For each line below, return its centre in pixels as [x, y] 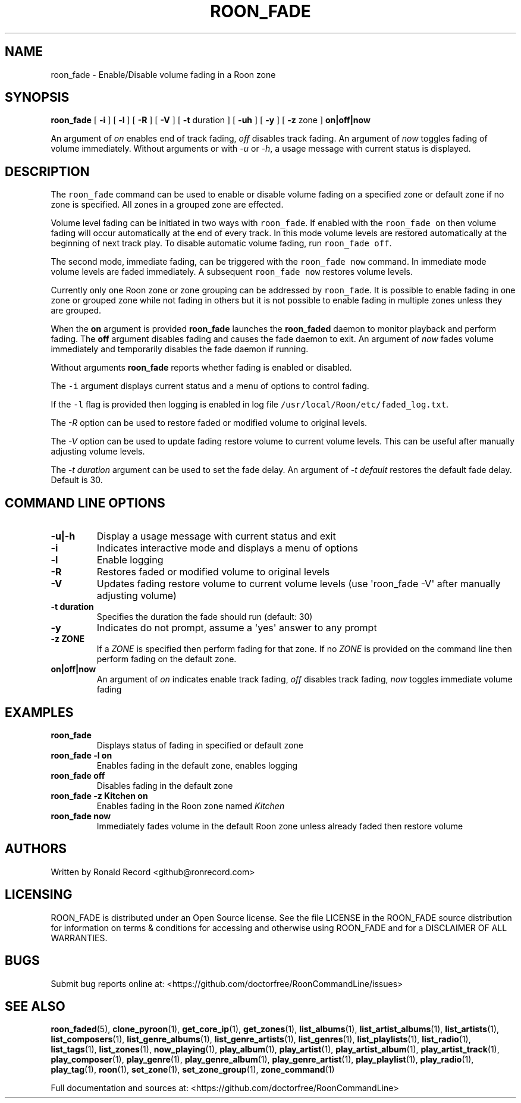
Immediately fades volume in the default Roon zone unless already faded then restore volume [280, 826]
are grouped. [76, 311]
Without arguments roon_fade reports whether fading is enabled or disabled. [201, 368]
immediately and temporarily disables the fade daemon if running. [180, 349]
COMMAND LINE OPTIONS [85, 503]
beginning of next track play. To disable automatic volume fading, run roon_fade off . [221, 243]
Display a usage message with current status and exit [216, 536]
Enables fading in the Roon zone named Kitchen [191, 806]
